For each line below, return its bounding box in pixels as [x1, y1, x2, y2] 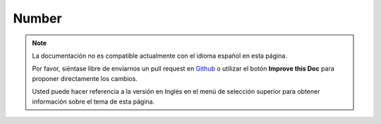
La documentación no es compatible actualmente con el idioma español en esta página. [32, 51, 287, 60]
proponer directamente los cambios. [32, 74, 138, 82]
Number [13, 11, 63, 26]
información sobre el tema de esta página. [32, 97, 155, 106]
